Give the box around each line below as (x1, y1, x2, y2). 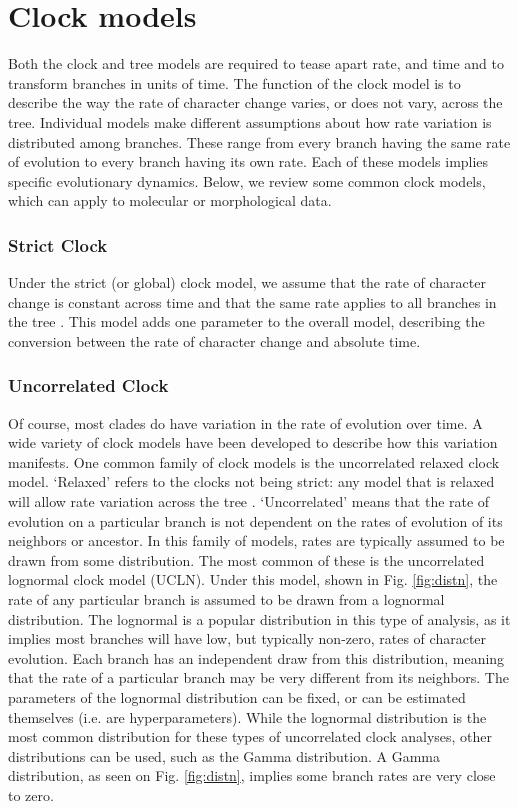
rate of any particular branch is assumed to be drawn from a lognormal (8, 589, 445, 610)
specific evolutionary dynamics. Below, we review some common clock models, (8, 170, 486, 191)
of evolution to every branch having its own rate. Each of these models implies (8, 151, 489, 172)
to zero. (8, 784, 54, 805)
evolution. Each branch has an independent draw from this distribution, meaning (8, 647, 505, 668)
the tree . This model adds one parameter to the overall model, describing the (8, 311, 485, 332)
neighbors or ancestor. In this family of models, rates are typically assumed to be (8, 530, 505, 551)
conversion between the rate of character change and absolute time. (8, 330, 421, 351)
